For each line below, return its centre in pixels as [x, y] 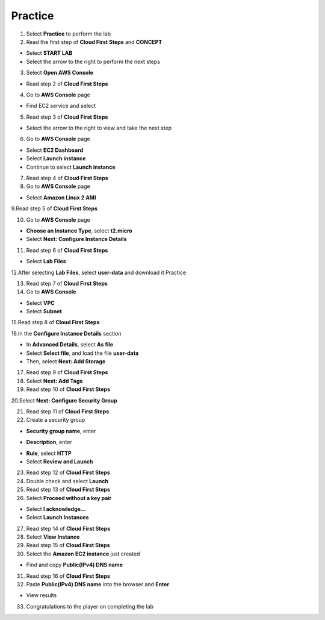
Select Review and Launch [60, 462]
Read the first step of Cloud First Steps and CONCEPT [94, 42]
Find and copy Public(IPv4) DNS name [75, 565]
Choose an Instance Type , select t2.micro [79, 230]
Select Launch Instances [57, 518]
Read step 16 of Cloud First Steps [68, 576]
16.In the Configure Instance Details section [66, 333]
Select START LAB [49, 53]
